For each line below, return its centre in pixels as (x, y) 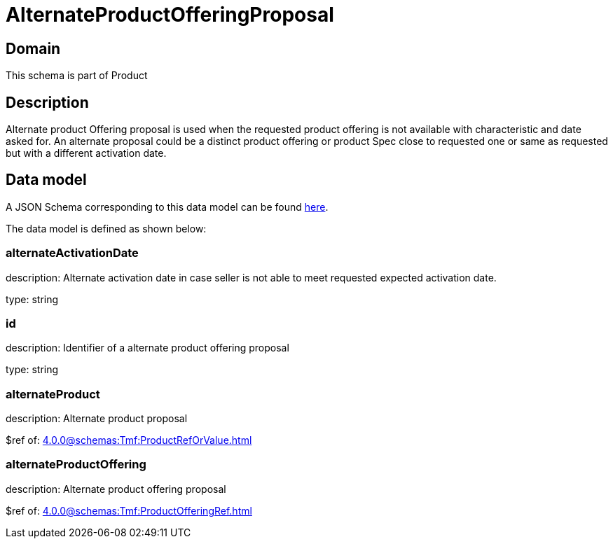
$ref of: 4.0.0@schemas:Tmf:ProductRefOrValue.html (129, 440)
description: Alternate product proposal (97, 419)
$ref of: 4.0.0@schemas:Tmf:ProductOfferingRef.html (129, 510)
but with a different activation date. (86, 153)
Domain (33, 48)
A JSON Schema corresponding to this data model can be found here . (167, 207)
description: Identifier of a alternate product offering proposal (147, 348)
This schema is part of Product (77, 76)
